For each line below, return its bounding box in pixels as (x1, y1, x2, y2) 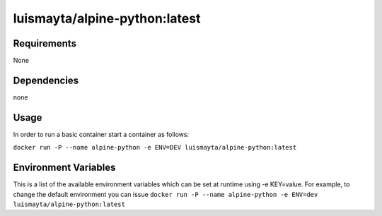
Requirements (13, 37, 77, 49)
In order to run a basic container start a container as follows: (13, 130, 190, 138)
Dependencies (13, 74, 79, 86)
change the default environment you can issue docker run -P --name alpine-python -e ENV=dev (13, 190, 318, 198)
